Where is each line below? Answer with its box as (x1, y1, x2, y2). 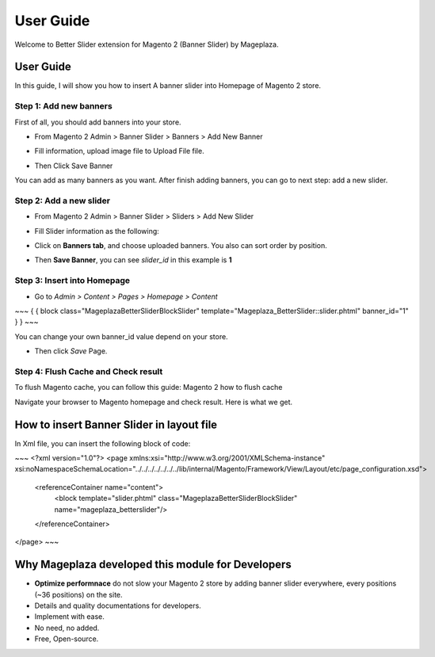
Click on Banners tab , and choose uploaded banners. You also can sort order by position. (34, 241, 328, 250)
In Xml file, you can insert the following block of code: (14, 438, 191, 448)
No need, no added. (34, 623, 100, 632)
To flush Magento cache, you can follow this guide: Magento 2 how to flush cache (14, 383, 283, 392)
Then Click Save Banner (34, 161, 113, 170)
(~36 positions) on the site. (34, 590, 123, 599)
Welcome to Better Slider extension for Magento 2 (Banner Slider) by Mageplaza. (14, 40, 279, 49)
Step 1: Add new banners (14, 101, 113, 112)
